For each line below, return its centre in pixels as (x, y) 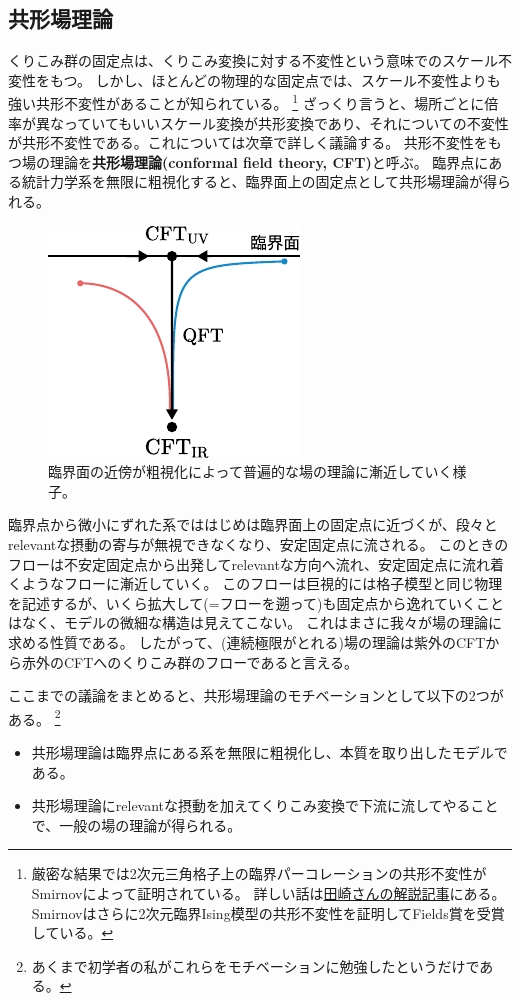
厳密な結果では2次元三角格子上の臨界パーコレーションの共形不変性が (259, 873)
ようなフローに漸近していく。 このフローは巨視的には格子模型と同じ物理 (262, 583)
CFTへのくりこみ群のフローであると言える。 (210, 661)
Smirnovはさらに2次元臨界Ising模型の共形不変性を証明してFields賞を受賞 (268, 912)
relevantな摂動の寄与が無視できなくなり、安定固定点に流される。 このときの (258, 543)
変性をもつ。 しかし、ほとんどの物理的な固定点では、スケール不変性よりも (254, 79)
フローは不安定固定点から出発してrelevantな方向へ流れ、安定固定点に (235, 563)
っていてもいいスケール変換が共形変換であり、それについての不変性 (286, 122)
